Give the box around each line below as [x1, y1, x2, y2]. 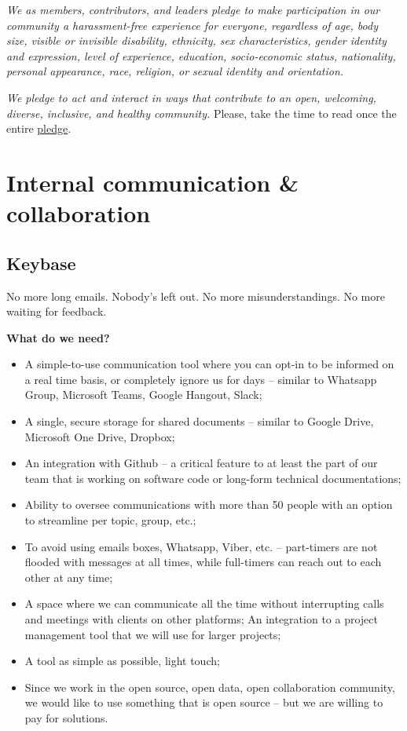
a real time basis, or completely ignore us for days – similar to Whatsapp [24, 371, 377, 387]
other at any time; [24, 568, 113, 585]
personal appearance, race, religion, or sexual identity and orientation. [6, 63, 344, 79]
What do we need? [6, 329, 110, 345]
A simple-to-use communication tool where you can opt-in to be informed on [24, 356, 394, 372]
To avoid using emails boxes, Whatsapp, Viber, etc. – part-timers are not [24, 538, 378, 554]
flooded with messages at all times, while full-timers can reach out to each [24, 554, 382, 570]
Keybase [6, 250, 76, 275]
